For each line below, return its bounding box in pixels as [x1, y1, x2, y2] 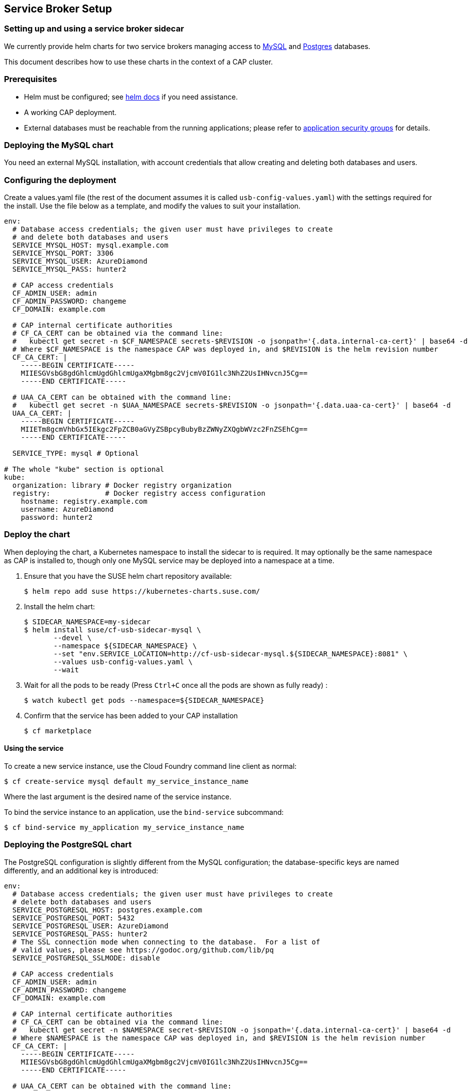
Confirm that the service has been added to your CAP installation [24, 711, 238, 720]
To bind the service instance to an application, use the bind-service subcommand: [4, 808, 284, 817]
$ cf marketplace [24, 726, 91, 735]
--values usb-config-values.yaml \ [53, 657, 193, 666]
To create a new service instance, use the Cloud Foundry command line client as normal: [4, 762, 297, 771]
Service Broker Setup [4, 3, 112, 15]
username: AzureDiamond [20, 505, 114, 514]
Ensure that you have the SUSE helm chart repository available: [24, 571, 232, 580]
